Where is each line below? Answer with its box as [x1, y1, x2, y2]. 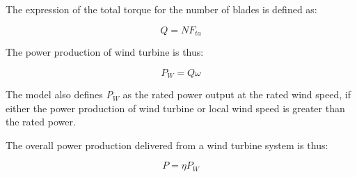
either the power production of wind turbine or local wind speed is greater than [6, 100, 345, 115]
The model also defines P [6, 87, 113, 102]
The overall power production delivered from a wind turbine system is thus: [6, 137, 328, 152]
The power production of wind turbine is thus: [6, 45, 204, 59]
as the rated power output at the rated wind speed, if [122, 87, 351, 102]
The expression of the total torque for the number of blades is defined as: [6, 2, 317, 16]
